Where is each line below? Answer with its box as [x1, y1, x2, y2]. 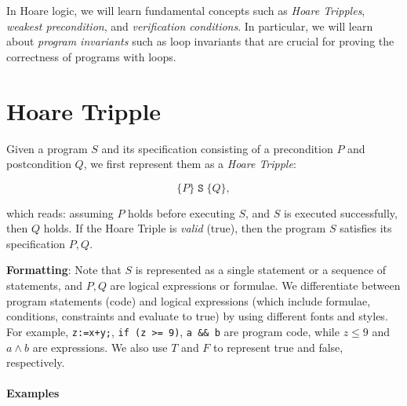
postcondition [6, 155, 71, 172]
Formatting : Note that [6, 262, 122, 278]
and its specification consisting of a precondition [101, 140, 333, 156]
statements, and [6, 277, 82, 294]
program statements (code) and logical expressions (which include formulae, [6, 292, 371, 309]
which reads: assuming [6, 204, 114, 221]
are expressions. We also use [32, 338, 168, 355]
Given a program [6, 140, 88, 156]
